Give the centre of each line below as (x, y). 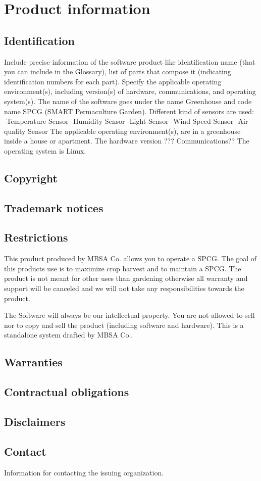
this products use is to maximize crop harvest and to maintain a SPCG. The (123, 268)
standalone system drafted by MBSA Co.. (69, 335)
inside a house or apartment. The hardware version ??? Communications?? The (127, 141)
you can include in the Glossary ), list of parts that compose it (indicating (118, 71)
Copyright (31, 178)
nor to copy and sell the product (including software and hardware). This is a (124, 325)
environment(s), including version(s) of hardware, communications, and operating (130, 91)
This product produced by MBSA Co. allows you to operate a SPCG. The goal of (130, 258)
